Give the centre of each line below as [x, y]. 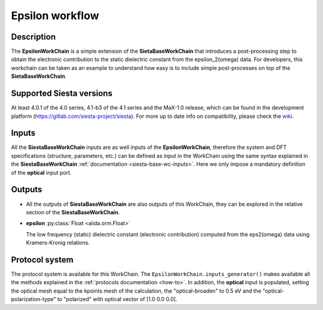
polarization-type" [33, 299]
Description [33, 37]
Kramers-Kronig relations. [58, 243]
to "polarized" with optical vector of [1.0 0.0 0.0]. [117, 299]
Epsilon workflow [55, 16]
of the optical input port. [41, 172]
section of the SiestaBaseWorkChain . [73, 212]
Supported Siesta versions [62, 94]
